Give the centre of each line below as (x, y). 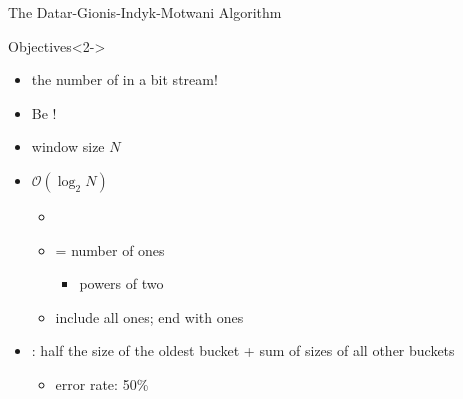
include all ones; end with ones (149, 316)
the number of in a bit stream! (124, 79)
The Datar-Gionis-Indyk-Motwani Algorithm (145, 12)
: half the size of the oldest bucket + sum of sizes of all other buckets (243, 350)
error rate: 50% (102, 383)
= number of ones (110, 249)
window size (68, 146)
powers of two (121, 283)
